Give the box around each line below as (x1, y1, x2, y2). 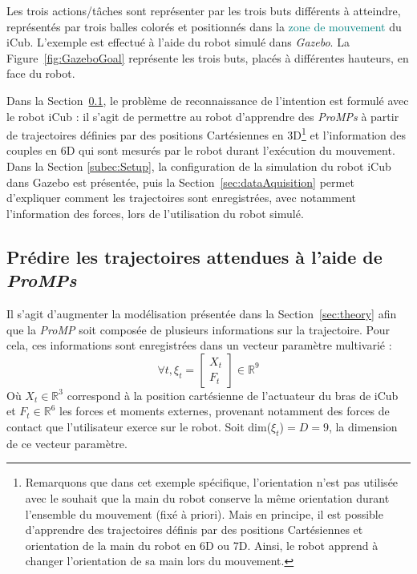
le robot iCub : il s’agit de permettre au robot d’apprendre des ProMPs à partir (6, 107, 399, 124)
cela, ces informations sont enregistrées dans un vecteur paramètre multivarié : (6, 337, 392, 354)
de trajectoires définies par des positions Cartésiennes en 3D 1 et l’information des (6, 124, 407, 143)
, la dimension (328, 418, 398, 435)
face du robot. (6, 65, 75, 82)
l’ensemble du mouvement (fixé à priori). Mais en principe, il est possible (25, 505, 383, 522)
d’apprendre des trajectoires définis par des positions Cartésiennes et (25, 521, 363, 538)
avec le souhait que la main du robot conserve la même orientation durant (25, 489, 390, 506)
